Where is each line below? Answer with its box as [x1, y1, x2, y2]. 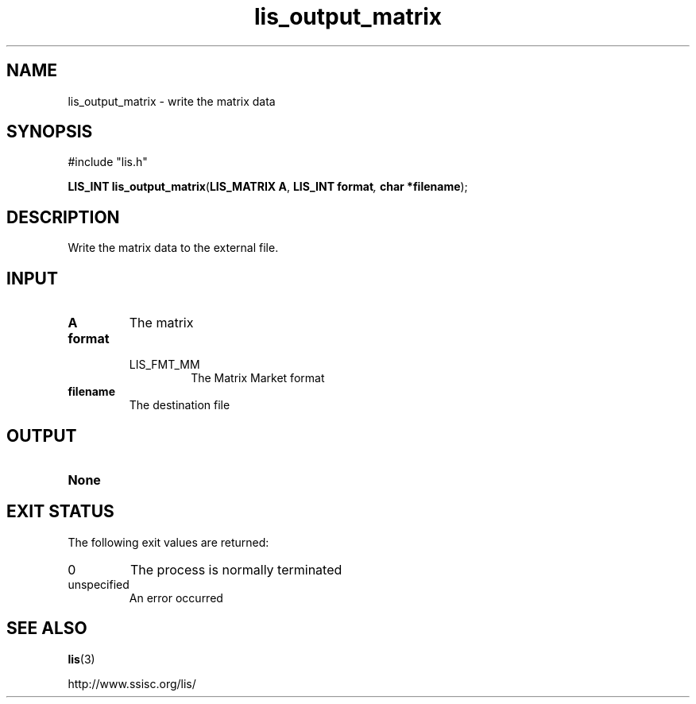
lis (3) [68, 652, 95, 666]
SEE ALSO [6, 618, 87, 639]
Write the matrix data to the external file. [68, 241, 279, 255]
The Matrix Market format [191, 371, 325, 385]
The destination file [129, 398, 230, 412]
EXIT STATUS [6, 501, 114, 522]
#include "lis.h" [68, 155, 148, 169]
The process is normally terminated [130, 561, 342, 578]
